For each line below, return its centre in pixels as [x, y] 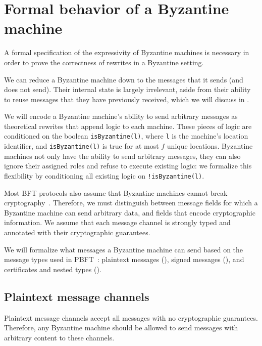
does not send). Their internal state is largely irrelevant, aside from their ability [127, 89]
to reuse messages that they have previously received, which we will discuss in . [127, 99]
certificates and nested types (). [53, 269]
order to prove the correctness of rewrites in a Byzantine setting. [104, 62]
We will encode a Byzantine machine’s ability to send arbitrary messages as [121, 116]
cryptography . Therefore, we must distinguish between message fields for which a [131, 203]
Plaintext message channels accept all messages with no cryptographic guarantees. [131, 317]
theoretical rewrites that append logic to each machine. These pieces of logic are [128, 126]
